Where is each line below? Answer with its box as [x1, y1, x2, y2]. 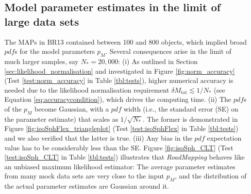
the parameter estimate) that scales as [4, 113, 118, 124]
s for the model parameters [15, 46, 95, 56]
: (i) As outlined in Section [118, 56, 198, 66]
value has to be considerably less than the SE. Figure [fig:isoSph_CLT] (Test [4, 142, 234, 152]
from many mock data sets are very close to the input [4, 171, 164, 181]
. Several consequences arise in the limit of [105, 46, 232, 56]
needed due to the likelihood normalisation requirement [4, 84, 169, 95]
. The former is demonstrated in [142, 113, 238, 124]
